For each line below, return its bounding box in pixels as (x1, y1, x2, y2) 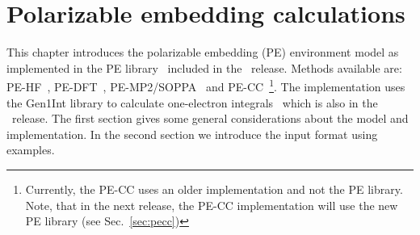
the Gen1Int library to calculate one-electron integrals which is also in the (6, 94, 378, 111)
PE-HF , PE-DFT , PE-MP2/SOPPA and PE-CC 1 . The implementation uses (6, 76, 405, 94)
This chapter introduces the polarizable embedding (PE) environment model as (6, 44, 399, 61)
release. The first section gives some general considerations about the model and (11, 110, 409, 127)
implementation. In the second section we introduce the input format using (6, 125, 378, 142)
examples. (6, 141, 55, 158)
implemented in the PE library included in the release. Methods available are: (6, 59, 402, 76)
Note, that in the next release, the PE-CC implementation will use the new (25, 196, 398, 213)
